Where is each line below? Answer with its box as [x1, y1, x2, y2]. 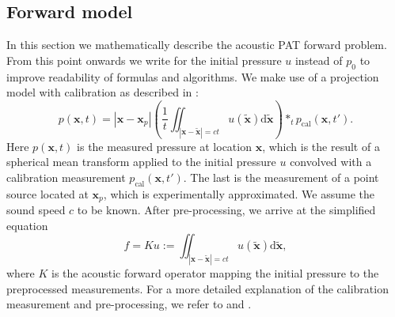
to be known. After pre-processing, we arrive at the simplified [77, 202, 376, 217]
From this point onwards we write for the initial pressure [6, 51, 282, 68]
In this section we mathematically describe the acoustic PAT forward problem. [6, 36, 387, 53]
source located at [6, 185, 89, 202]
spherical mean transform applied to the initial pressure [6, 153, 276, 170]
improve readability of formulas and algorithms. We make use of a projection [6, 68, 379, 85]
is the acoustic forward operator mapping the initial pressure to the [51, 265, 379, 281]
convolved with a [290, 153, 372, 170]
